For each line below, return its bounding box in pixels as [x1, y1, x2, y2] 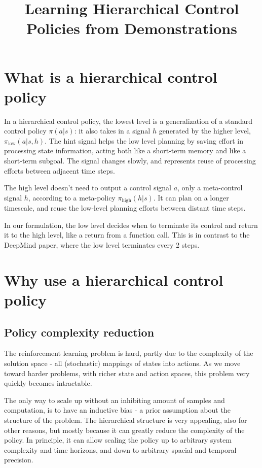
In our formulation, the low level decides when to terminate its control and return [4, 219, 258, 230]
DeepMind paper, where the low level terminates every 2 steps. [4, 240, 200, 250]
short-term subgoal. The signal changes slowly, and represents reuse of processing [4, 155, 256, 166]
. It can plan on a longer [153, 192, 229, 203]
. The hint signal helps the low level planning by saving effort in [45, 135, 244, 146]
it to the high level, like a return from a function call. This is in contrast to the [4, 229, 250, 240]
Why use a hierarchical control [4, 269, 223, 290]
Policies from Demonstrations [26, 18, 237, 39]
